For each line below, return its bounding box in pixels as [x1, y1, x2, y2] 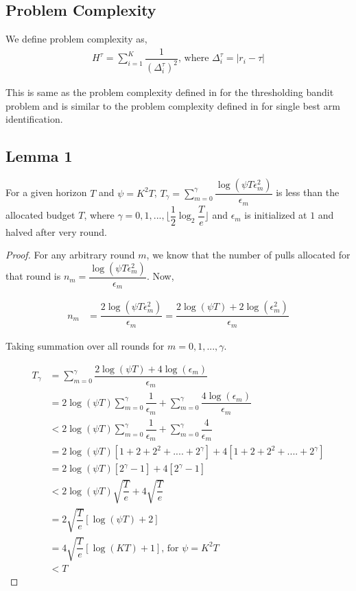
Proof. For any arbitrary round [5, 248, 135, 262]
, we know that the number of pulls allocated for [146, 248, 351, 262]
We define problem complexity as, [5, 32, 147, 46]
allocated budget [5, 208, 75, 222]
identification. [5, 112, 63, 126]
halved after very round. [5, 224, 107, 239]
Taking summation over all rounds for [5, 338, 165, 352]
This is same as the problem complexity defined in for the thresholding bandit [5, 85, 334, 99]
